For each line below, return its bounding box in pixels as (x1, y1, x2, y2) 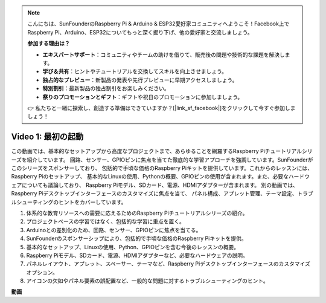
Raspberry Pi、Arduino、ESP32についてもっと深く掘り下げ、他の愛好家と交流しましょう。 (27, 28, 253, 36)
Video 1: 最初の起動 (11, 132, 84, 142)
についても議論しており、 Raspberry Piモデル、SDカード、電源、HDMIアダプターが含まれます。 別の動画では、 (21, 181, 299, 189)
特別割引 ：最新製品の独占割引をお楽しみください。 (42, 85, 170, 92)
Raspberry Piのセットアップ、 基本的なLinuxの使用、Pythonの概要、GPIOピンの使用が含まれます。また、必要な (11, 173, 289, 180)
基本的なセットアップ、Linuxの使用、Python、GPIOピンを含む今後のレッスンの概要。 (26, 243, 240, 250)
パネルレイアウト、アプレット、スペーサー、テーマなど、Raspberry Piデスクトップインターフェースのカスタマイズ (26, 260, 310, 267)
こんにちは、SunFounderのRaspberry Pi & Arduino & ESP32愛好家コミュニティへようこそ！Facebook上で (27, 20, 290, 27)
